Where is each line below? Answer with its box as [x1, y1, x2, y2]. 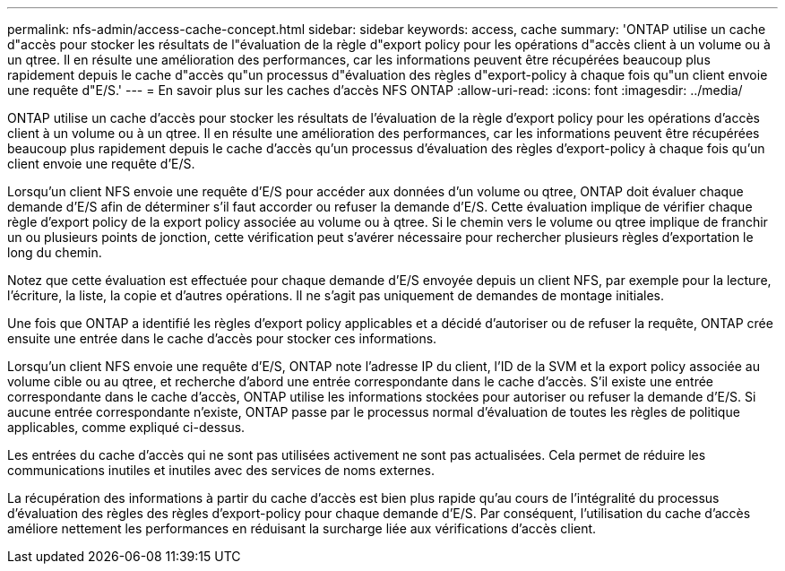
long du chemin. [7, 245, 102, 260]
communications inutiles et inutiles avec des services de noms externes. [7, 463, 435, 478]
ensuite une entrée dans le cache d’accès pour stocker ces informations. [7, 331, 437, 346]
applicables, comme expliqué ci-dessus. [7, 420, 246, 435]
